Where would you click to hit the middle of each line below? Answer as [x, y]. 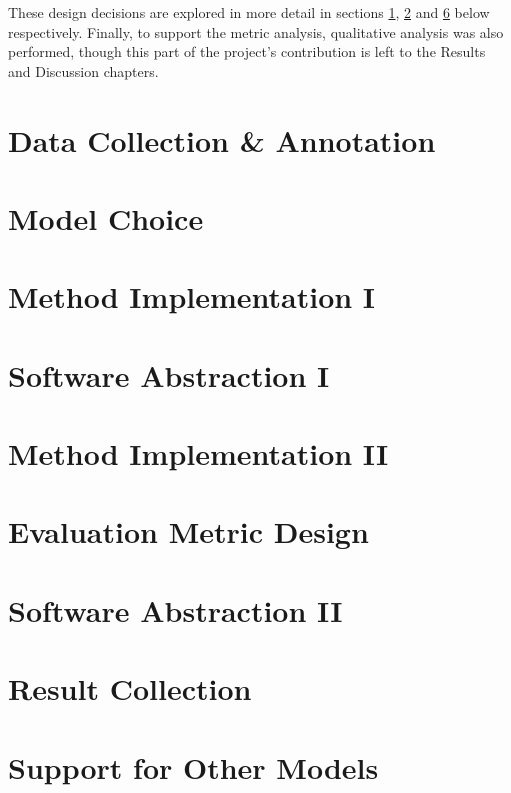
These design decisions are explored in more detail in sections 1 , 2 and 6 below [249, 12]
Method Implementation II [198, 453]
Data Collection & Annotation [222, 139]
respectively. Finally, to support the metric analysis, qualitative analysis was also [256, 31]
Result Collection [130, 688]
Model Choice [106, 217]
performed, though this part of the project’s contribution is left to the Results [247, 51]
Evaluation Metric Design [188, 531]
